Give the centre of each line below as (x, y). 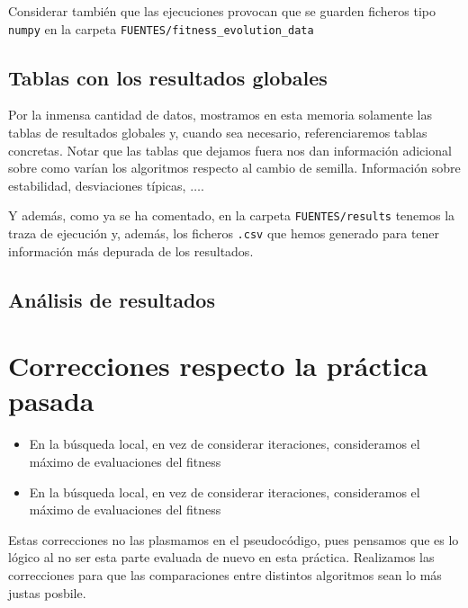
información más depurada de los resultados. (131, 250)
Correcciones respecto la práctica (218, 366)
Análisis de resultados (112, 299)
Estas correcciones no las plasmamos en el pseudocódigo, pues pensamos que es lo (234, 539)
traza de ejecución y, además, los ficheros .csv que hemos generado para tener (224, 233)
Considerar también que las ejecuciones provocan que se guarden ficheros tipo (222, 11)
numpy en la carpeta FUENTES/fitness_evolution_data (161, 28)
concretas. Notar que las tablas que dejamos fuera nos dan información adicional (230, 150)
